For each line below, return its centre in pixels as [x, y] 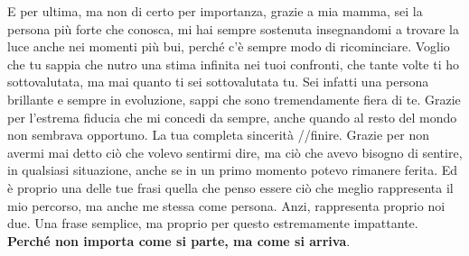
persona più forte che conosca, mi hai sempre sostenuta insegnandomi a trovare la [233, 28]
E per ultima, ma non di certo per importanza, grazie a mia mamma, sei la [215, 11]
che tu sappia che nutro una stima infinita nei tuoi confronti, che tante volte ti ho [233, 64]
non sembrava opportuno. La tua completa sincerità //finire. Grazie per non [218, 135]
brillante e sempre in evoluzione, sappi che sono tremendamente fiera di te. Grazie [234, 99]
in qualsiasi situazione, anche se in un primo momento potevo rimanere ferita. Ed [233, 170]
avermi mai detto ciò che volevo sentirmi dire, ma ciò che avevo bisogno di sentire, [235, 152]
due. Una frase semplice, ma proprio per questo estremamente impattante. [213, 223]
